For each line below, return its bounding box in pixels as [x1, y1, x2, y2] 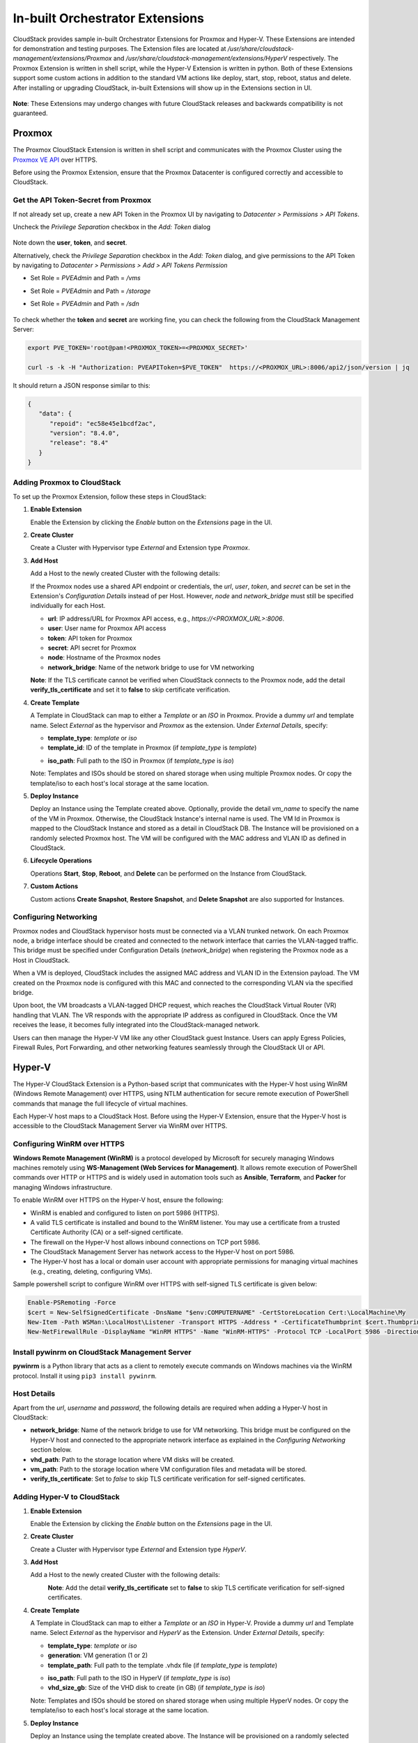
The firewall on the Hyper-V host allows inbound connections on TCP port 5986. [30, 1238, 261, 1246]
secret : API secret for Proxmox [47, 644, 137, 652]
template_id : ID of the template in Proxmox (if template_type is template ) [47, 743, 257, 752]
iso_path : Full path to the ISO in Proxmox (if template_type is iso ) [47, 756, 234, 765]
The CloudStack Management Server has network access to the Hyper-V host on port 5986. [30, 1248, 295, 1256]
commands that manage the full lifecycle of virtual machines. [13, 1099, 188, 1108]
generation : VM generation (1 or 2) [47, 1651, 148, 1659]
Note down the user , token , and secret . [13, 238, 127, 247]
